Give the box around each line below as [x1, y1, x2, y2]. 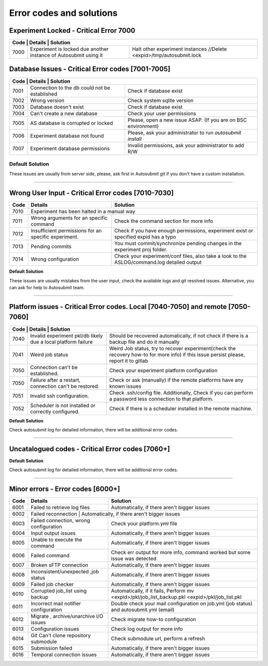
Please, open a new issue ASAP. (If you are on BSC [127, 117, 247, 123]
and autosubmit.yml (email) [111, 606, 175, 613]
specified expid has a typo [114, 234, 176, 241]
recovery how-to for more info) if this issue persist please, [109, 351, 245, 358]
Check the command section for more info [114, 218, 213, 225]
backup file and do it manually [109, 338, 180, 345]
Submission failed [30, 645, 72, 652]
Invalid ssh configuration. [30, 392, 89, 399]
